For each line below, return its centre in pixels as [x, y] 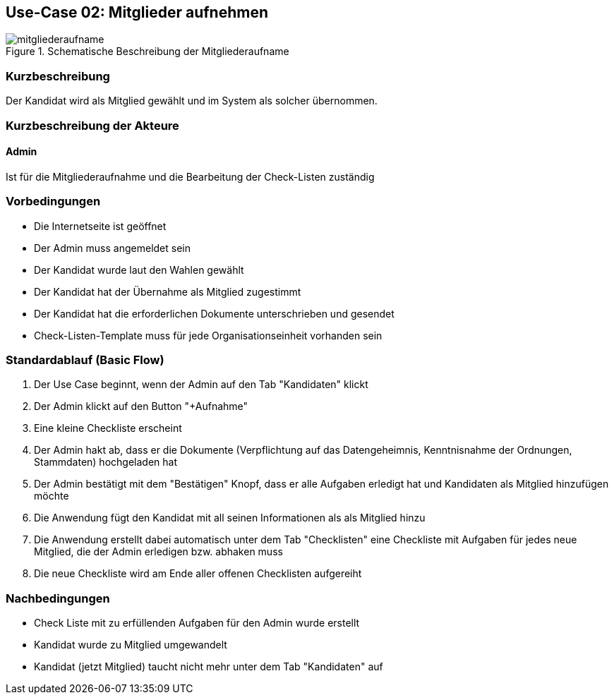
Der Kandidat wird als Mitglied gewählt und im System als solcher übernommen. [192, 101]
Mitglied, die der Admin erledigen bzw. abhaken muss [158, 552]
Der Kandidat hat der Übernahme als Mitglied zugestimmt [168, 291]
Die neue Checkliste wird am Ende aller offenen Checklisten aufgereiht [198, 574]
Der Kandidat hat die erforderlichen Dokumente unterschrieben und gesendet [214, 313]
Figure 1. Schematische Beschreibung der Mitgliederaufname [148, 52]
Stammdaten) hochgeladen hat [106, 462]
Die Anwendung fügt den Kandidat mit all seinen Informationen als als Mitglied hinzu [230, 518]
